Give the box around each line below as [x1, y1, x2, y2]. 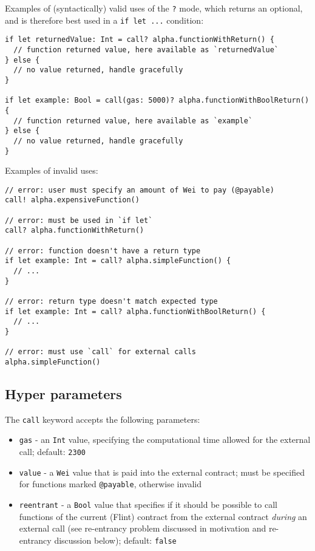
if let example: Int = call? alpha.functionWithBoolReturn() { [5, 307, 266, 316]
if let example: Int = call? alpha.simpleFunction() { [5, 256, 231, 265]
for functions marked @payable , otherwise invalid [19, 477, 202, 490]
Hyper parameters [5, 384, 122, 403]
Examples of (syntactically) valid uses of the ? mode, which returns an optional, [5, 2, 303, 14]
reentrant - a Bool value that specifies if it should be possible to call [19, 498, 277, 511]
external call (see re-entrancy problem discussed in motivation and [19, 522, 266, 535]
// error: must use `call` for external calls [5, 347, 196, 357]
